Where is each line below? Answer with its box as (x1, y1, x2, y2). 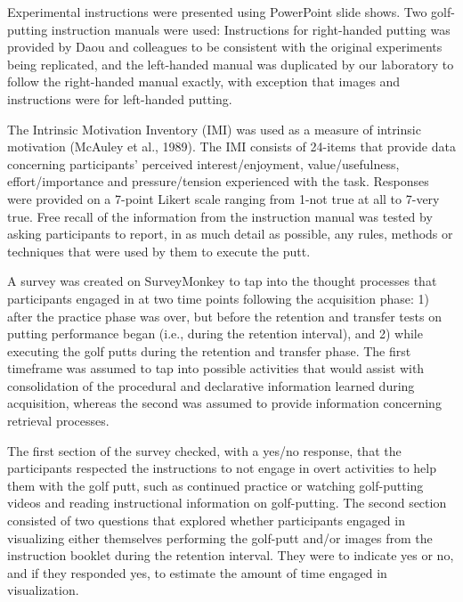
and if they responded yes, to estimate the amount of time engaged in (7, 563, 387, 582)
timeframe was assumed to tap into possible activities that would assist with (7, 359, 425, 378)
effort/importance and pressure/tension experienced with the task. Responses (7, 172, 429, 191)
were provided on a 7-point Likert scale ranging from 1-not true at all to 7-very (7, 189, 440, 207)
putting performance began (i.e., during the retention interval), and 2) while (7, 324, 423, 343)
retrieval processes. (7, 411, 110, 430)
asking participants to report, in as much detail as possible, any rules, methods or (7, 224, 453, 243)
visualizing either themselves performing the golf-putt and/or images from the (7, 528, 433, 547)
